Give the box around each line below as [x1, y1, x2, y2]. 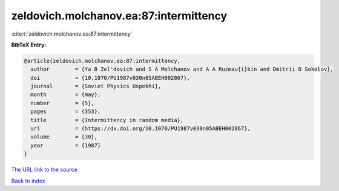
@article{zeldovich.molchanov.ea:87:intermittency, [24, 57, 181, 64]
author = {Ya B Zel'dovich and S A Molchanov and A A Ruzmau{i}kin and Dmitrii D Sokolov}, [30, 66, 334, 73]
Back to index [11, 177, 45, 184]
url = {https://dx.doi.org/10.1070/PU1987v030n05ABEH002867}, [30, 125, 251, 132]
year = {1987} [30, 142, 101, 149]
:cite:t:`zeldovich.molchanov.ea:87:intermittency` [11, 30, 133, 37]
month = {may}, [30, 91, 101, 98]
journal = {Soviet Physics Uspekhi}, [30, 83, 162, 90]
